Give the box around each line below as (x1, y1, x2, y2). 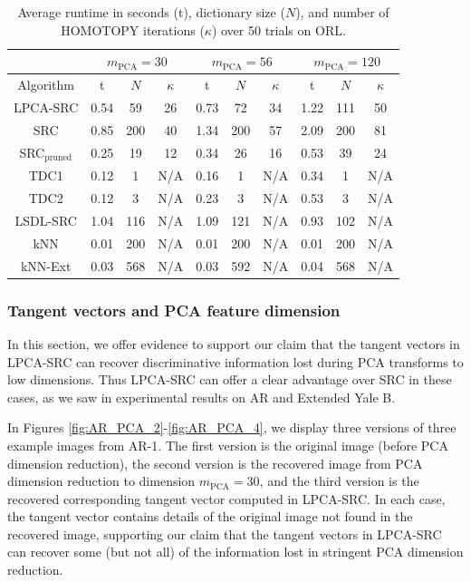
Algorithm (17, 75, 75, 94)
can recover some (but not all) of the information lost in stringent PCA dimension (7, 542, 464, 561)
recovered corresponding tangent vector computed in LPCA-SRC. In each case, (7, 489, 446, 508)
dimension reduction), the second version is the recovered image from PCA (7, 453, 423, 472)
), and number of (295, 3, 389, 21)
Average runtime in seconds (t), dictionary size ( (17, 3, 285, 21)
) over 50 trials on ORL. (211, 20, 346, 39)
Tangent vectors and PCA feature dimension (7, 298, 341, 321)
